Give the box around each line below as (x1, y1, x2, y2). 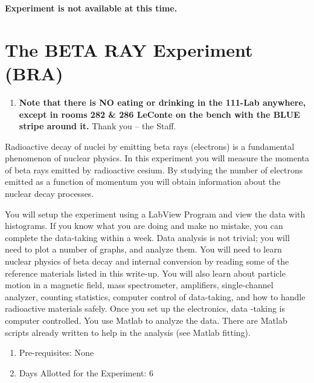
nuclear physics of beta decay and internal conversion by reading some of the (5, 255, 289, 268)
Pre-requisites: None (19, 346, 94, 359)
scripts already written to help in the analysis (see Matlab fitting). (5, 326, 251, 338)
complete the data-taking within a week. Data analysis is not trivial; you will (5, 231, 290, 243)
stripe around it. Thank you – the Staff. (19, 120, 176, 132)
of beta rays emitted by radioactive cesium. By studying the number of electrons (5, 163, 303, 176)
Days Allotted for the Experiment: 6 (19, 366, 154, 379)
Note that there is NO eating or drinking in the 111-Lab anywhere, (19, 95, 306, 108)
